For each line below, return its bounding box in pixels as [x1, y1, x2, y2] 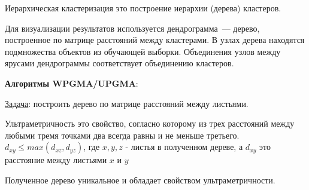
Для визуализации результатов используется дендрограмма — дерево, [5, 22, 260, 34]
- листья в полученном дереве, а [125, 140, 243, 153]
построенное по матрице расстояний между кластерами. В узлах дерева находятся [5, 33, 305, 46]
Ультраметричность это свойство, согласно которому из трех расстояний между [5, 117, 295, 130]
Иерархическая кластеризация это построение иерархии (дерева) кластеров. [5, 2, 281, 14]
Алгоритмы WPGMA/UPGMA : [5, 76, 138, 89]
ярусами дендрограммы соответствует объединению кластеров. [5, 57, 234, 69]
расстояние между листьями [5, 154, 107, 166]
